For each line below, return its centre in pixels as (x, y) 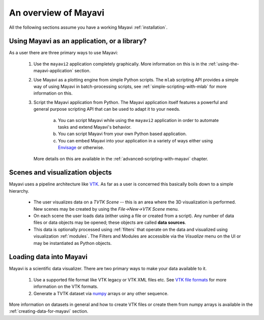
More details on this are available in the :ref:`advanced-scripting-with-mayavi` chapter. (121, 159)
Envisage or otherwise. (81, 148)
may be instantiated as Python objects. (73, 243)
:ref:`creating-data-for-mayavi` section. (49, 311)
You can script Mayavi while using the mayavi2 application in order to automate (138, 120)
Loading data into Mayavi (48, 257)
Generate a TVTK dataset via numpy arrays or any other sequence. (101, 293)
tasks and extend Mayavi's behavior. (95, 127)
